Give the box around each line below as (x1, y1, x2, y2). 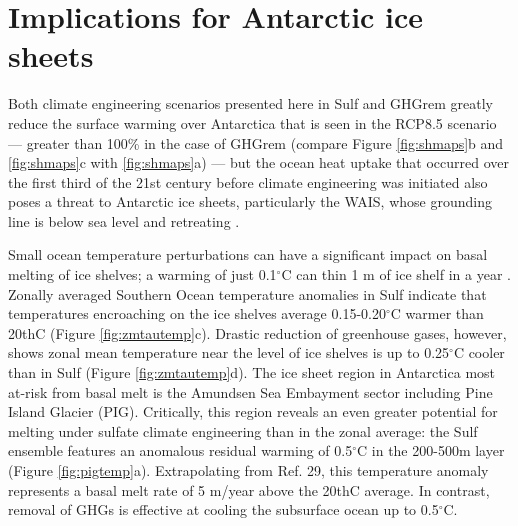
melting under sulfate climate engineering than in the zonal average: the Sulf (8, 420, 478, 441)
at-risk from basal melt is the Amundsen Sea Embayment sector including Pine (8, 381, 493, 402)
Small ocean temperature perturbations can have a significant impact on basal (8, 244, 488, 265)
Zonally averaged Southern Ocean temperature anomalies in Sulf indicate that (8, 283, 487, 304)
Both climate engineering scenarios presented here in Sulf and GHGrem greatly (8, 93, 494, 114)
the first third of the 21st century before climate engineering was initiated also (8, 171, 488, 192)
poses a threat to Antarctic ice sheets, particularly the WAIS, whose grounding (8, 191, 492, 212)
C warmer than (390, 303, 484, 324)
